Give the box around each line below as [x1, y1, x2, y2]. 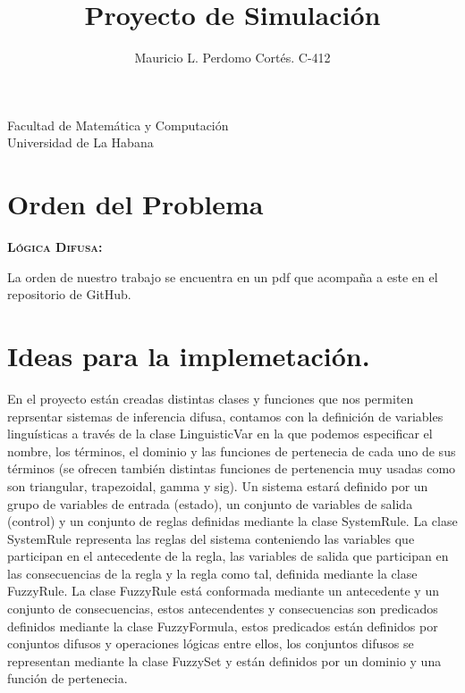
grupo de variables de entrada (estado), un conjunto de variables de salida [7, 494, 413, 513]
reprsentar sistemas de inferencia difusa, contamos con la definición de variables [7, 406, 444, 425]
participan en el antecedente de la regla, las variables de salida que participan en [7, 547, 449, 565]
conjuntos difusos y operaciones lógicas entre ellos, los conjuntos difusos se [7, 634, 414, 653]
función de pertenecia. [7, 669, 128, 688]
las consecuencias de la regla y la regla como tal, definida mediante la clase [7, 564, 418, 582]
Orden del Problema [7, 186, 264, 222]
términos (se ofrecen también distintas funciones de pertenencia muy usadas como [7, 459, 456, 478]
